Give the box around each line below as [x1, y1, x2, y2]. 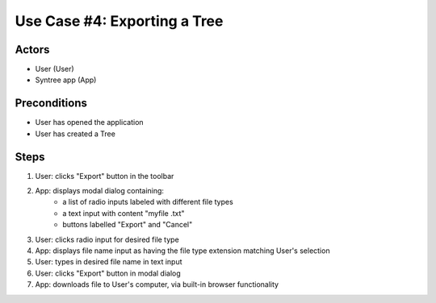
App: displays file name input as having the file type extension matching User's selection [35, 246, 330, 255]
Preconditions [15, 97, 88, 110]
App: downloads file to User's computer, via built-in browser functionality [35, 280, 279, 289]
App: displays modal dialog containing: [35, 186, 165, 196]
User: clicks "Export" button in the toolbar [35, 171, 174, 181]
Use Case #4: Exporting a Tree [15, 12, 224, 30]
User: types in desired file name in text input [35, 257, 182, 267]
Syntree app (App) [35, 75, 97, 85]
